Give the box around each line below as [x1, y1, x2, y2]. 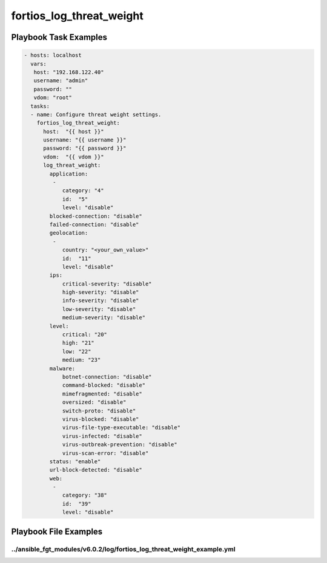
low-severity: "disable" [62, 305, 136, 313]
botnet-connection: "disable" [62, 374, 152, 380]
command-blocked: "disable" [62, 382, 145, 389]
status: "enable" [49, 458, 101, 465]
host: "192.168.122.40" [33, 68, 104, 76]
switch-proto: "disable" [62, 407, 136, 414]
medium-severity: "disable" [62, 314, 145, 321]
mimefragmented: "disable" [62, 390, 142, 397]
